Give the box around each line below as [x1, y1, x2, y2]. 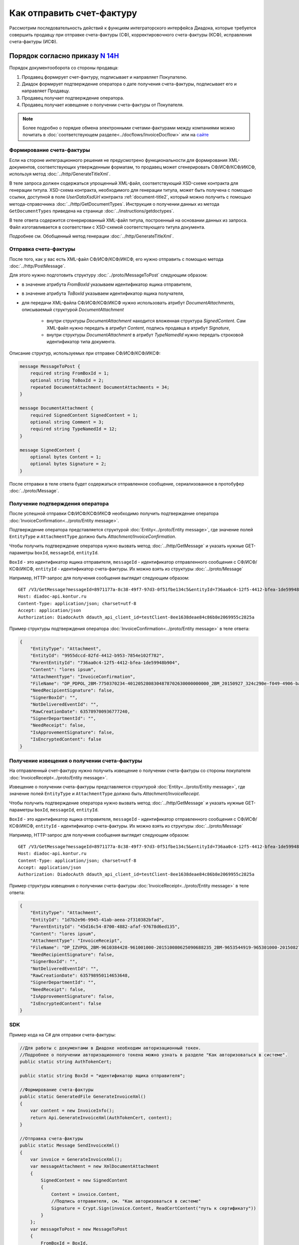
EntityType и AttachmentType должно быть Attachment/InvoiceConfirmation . [9, 533, 176, 540]
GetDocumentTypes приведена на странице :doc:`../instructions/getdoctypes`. [9, 208, 174, 214]
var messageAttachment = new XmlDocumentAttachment [30, 1163, 159, 1169]
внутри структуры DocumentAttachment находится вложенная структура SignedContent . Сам [46, 318, 246, 324]
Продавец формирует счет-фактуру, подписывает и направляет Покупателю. [21, 74, 187, 80]
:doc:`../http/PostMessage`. [9, 263, 66, 269]
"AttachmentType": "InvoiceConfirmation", [30, 674, 136, 679]
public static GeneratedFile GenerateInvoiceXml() [19, 1094, 147, 1100]
